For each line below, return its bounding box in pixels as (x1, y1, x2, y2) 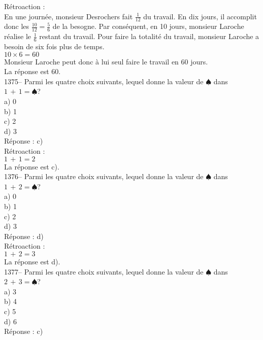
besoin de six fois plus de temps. (4, 41, 105, 52)
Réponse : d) (4, 230, 44, 241)
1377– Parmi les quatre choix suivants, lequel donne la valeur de (4, 266, 204, 277)
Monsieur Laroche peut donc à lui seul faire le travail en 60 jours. (4, 56, 208, 66)
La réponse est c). (4, 161, 59, 172)
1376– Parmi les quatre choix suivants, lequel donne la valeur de (4, 171, 204, 182)
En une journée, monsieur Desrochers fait (4, 11, 133, 21)
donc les (4, 21, 29, 31)
